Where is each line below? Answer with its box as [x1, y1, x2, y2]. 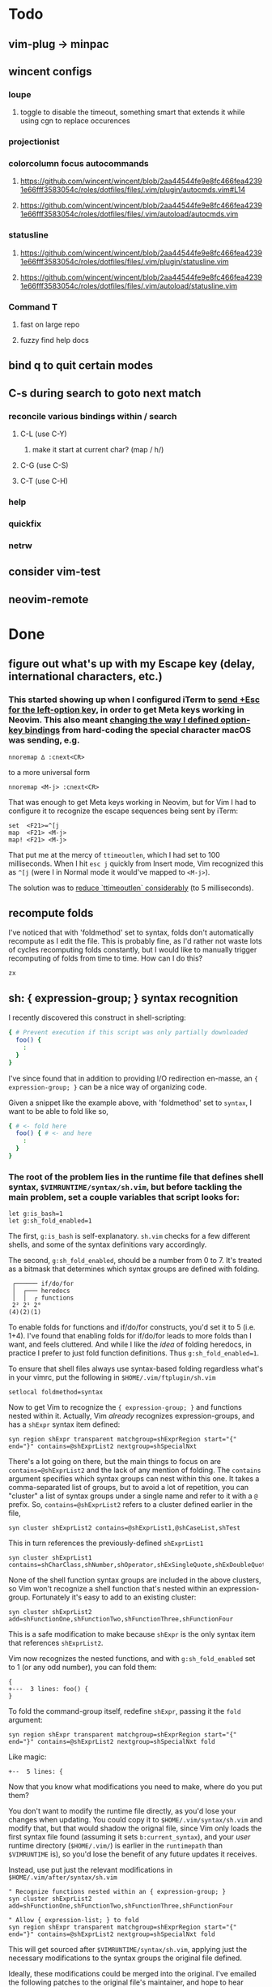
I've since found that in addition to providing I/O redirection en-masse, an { [8, 1073, 258, 1083]
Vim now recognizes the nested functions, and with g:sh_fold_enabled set [8, 1654, 256, 1664]
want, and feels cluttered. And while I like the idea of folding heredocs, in [8, 1339, 253, 1350]
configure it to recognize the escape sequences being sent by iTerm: [8, 806, 239, 816]
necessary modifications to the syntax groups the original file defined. [8, 1953, 243, 1963]
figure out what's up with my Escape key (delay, [8, 657, 255, 671]
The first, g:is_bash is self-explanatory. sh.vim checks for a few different [8, 1231, 251, 1241]
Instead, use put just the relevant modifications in [8, 1865, 172, 1875]
